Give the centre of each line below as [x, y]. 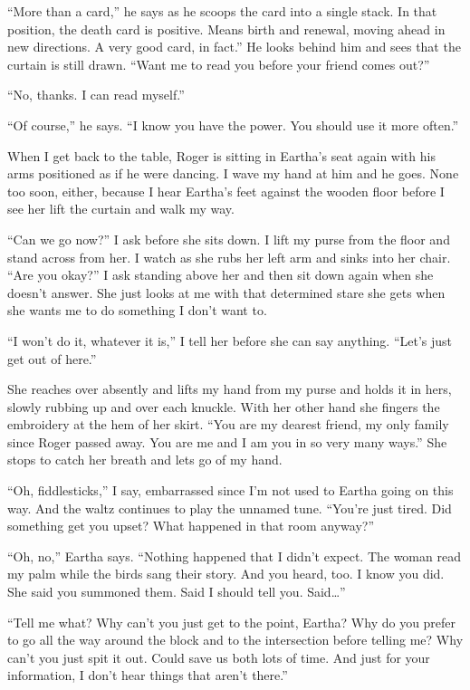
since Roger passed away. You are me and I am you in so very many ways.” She [227, 441]
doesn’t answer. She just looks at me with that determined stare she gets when [226, 292]
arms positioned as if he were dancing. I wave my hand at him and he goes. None [233, 173]
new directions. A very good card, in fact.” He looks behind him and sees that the [234, 47]
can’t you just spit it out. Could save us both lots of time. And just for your [219, 657]
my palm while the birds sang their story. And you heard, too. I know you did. [226, 574]
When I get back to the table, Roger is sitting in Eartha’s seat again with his [221, 155]
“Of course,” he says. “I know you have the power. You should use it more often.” [233, 125]
